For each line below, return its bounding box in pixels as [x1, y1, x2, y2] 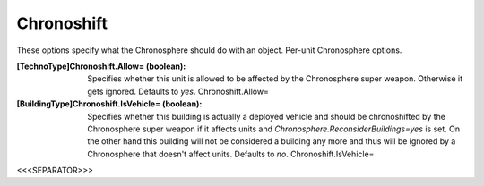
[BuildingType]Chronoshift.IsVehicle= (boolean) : [16, 98, 203, 109]
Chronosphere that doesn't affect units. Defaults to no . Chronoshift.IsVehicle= [87, 148, 375, 159]
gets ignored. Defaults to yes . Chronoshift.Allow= [87, 86, 269, 97]
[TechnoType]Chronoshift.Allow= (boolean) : [16, 61, 186, 72]
